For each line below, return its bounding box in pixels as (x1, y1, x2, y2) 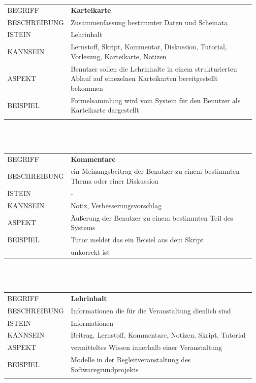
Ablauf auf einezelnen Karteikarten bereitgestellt (70, 73, 218, 83)
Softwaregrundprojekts (70, 364, 139, 374)
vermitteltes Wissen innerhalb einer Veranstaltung (70, 342, 222, 352)
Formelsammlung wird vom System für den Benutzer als (70, 95, 241, 105)
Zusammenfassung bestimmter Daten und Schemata (70, 17, 227, 27)
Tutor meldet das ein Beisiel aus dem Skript (70, 234, 204, 245)
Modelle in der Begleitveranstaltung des (70, 354, 191, 365)
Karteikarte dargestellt (70, 105, 139, 115)
